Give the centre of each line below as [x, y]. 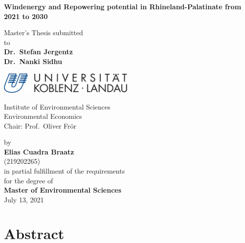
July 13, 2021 [24, 199]
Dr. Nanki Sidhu [33, 61]
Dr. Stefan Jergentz [38, 52]
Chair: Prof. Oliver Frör [40, 125]
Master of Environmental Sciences [63, 190]
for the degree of [29, 180]
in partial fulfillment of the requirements [65, 171]
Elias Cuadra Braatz [39, 151]
